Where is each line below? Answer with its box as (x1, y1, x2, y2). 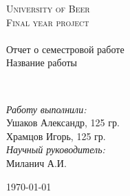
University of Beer (6, 1, 90, 15)
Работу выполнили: (6, 101, 87, 116)
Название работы (6, 55, 78, 70)
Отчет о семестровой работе (6, 41, 124, 56)
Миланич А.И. (6, 155, 67, 170)
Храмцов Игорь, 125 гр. (6, 128, 106, 143)
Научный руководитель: (6, 142, 105, 157)
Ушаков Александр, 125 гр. (6, 115, 120, 130)
